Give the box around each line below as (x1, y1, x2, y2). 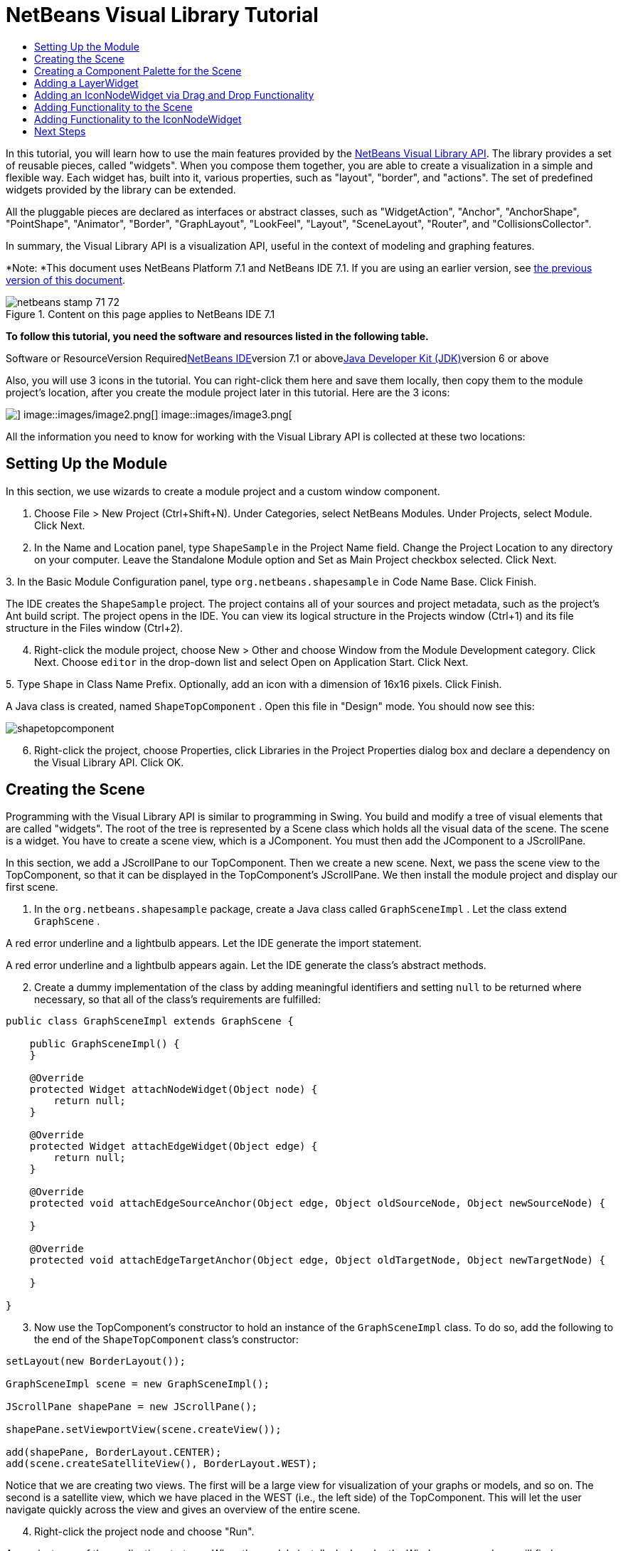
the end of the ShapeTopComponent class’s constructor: (34, 1333, 299, 1346)
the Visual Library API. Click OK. (34, 756, 184, 768)
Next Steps (34, 125, 86, 137)
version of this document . (6, 273, 126, 286)
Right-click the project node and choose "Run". (34, 1525, 255, 1538)
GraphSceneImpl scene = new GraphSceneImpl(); (6, 1378, 270, 1390)
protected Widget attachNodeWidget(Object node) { (29, 1084, 318, 1096)
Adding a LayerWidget (34, 76, 139, 89)
